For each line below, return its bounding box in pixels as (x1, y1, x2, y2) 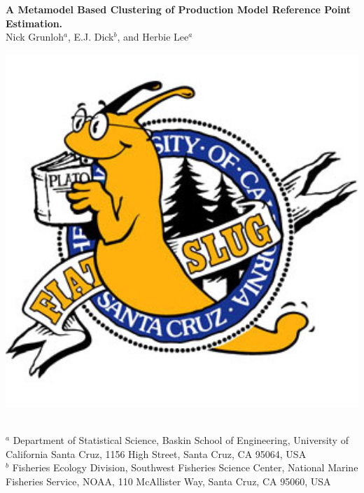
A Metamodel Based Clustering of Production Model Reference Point (6, 2, 351, 16)
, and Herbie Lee (117, 29, 189, 44)
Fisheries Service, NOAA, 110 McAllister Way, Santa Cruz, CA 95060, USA (6, 473, 331, 488)
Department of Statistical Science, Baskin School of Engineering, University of (13, 432, 349, 447)
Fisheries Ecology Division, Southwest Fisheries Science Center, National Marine (12, 460, 358, 475)
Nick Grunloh (6, 29, 64, 44)
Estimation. (6, 15, 63, 30)
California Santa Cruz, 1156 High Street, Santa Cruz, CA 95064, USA (6, 446, 307, 461)
